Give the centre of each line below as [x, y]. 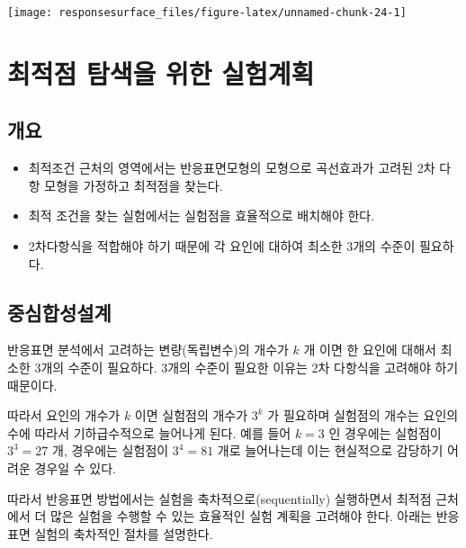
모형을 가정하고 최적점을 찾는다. [134, 185]
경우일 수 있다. [75, 467]
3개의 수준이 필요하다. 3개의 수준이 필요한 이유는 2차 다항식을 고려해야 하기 [246, 367]
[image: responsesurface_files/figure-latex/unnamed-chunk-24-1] [207, 13]
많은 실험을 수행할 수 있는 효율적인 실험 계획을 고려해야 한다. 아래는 [241, 516]
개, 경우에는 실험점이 [111, 450]
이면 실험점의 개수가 [191, 415]
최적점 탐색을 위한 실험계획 [161, 72]
